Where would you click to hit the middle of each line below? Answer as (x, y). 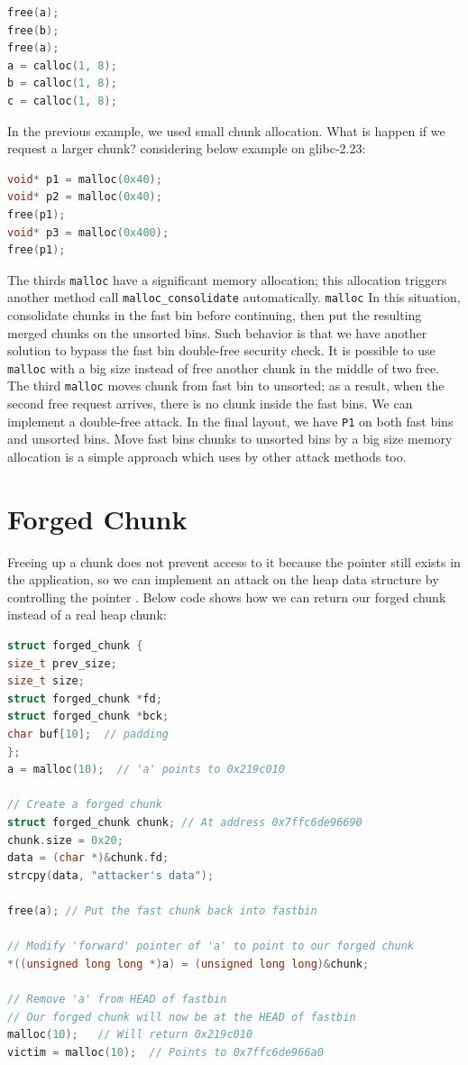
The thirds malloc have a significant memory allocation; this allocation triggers (227, 279)
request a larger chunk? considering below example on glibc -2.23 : (187, 148)
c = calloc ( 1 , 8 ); (62, 101)
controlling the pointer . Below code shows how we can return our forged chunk (227, 597)
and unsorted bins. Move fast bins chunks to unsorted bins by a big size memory (230, 439)
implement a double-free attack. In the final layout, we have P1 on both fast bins (230, 421)
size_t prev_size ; (62, 663)
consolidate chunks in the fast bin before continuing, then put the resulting (215, 315)
